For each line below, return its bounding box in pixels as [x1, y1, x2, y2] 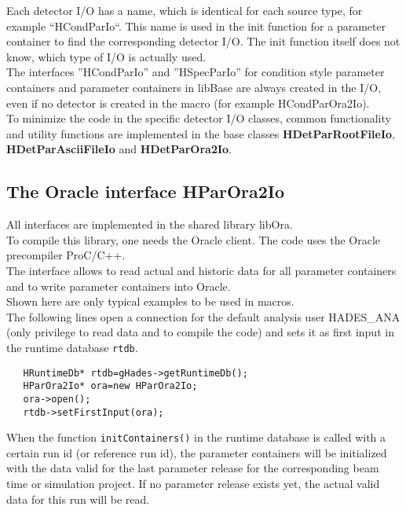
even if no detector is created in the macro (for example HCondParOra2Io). [6, 94, 370, 111]
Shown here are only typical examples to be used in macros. [6, 293, 294, 310]
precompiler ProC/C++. [6, 247, 126, 263]
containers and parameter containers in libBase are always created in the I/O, [6, 79, 382, 95]
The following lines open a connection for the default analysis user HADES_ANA [6, 308, 401, 325]
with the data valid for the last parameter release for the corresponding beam [6, 460, 379, 476]
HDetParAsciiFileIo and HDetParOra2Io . [6, 141, 232, 157]
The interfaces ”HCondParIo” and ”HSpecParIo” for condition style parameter [6, 64, 385, 80]
